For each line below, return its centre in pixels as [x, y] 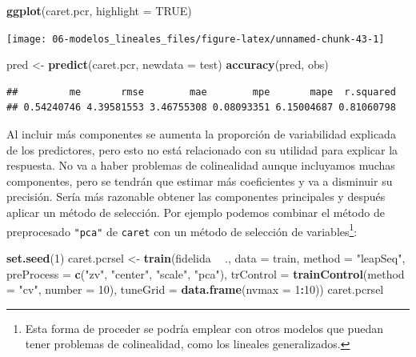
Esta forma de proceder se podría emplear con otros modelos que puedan [204, 328]
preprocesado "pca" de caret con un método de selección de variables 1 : [182, 230]
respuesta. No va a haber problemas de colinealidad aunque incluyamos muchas [201, 165]
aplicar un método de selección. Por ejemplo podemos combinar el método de [196, 212]
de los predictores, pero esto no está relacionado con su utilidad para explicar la [202, 149]
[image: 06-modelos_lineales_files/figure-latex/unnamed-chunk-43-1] [196, 39]
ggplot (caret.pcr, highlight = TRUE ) [99, 10]
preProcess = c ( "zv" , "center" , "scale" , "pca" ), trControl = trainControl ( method [206, 273]
